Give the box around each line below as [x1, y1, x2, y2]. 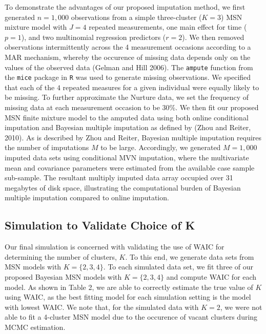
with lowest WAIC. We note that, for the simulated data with [5, 301, 199, 312]
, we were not [220, 301, 262, 312]
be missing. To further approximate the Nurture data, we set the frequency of [5, 92, 249, 102]
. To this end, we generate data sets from [125, 251, 254, 262]
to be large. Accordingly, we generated [100, 142, 221, 153]
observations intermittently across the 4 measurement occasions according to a [5, 41, 251, 52]
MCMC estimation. [5, 321, 66, 332]
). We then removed [182, 31, 244, 42]
